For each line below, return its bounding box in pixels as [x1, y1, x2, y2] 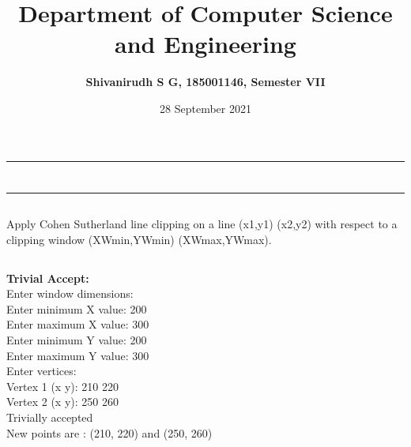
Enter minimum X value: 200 [6, 300, 147, 317]
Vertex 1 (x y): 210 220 [6, 378, 119, 394]
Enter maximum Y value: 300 [6, 347, 149, 363]
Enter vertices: [6, 362, 77, 379]
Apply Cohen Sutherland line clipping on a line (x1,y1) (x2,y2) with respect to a [6, 216, 398, 232]
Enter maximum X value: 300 [6, 316, 149, 332]
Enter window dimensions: [6, 285, 134, 302]
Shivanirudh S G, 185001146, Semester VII [85, 73, 326, 90]
